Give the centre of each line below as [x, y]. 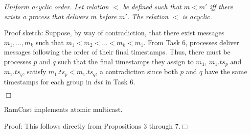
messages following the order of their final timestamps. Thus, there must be [117, 52]
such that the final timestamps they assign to [126, 61]
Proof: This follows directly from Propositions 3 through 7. [92, 126]
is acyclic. [197, 16]
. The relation [148, 16]
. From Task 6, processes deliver [191, 42]
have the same [226, 71]
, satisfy [34, 71]
